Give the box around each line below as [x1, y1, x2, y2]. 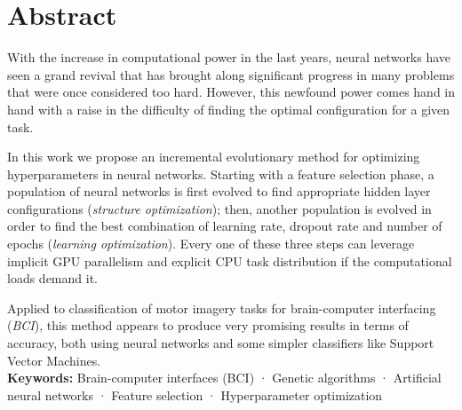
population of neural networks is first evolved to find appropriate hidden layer [7, 182, 431, 201]
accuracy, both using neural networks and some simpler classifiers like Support [7, 334, 434, 352]
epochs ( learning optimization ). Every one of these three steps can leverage [7, 234, 415, 253]
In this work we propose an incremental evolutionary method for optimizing [7, 147, 420, 166]
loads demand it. [7, 269, 98, 288]
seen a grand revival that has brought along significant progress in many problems [7, 65, 455, 83]
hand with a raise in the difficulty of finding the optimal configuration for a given [7, 99, 450, 118]
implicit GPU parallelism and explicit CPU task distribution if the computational [7, 251, 452, 270]
